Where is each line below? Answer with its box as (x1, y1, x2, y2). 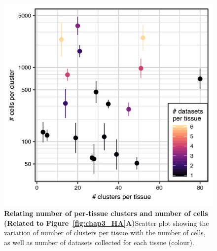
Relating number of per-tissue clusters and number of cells (4, 208, 208, 218)
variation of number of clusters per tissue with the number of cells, (4, 227, 206, 238)
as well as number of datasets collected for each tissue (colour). (4, 237, 194, 247)
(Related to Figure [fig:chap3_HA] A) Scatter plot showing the (4, 217, 209, 228)
